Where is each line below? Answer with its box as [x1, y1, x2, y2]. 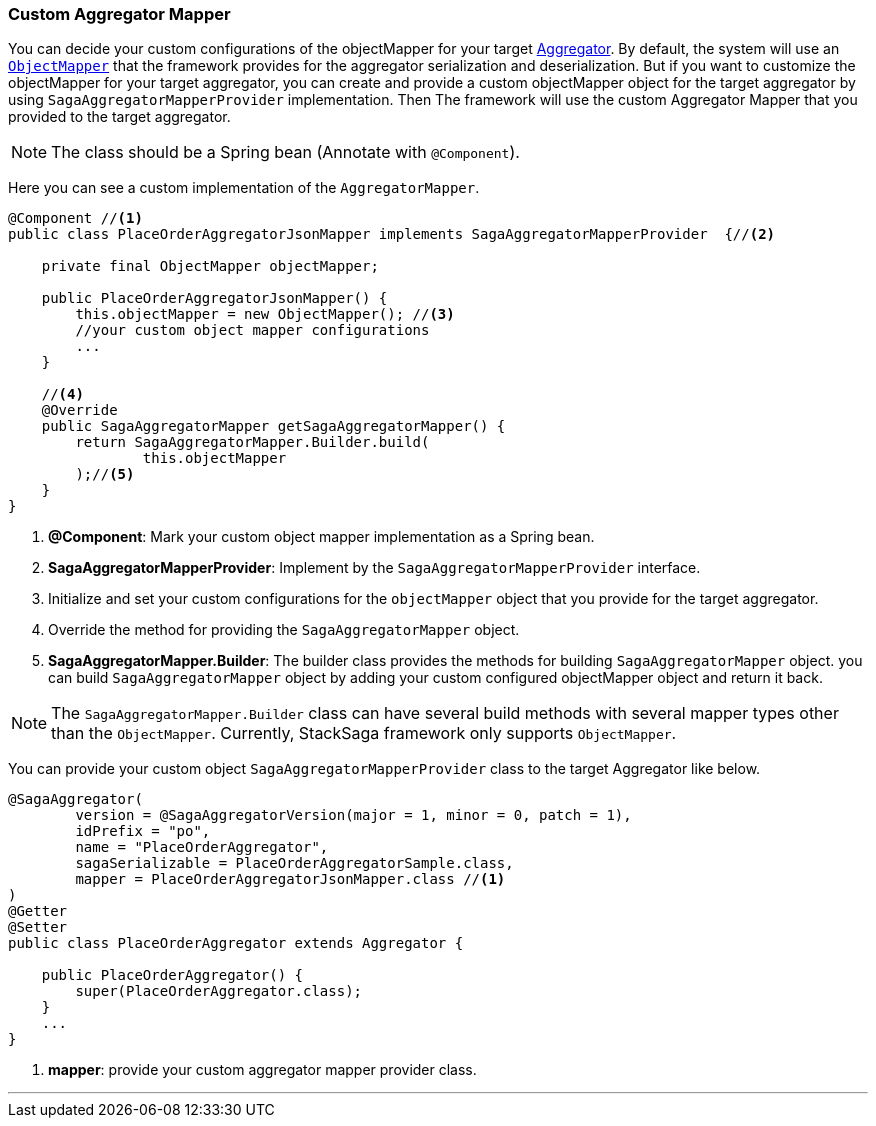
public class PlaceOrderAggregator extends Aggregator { [8, 935, 464, 952]
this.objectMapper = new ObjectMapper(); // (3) [75, 306, 455, 323]
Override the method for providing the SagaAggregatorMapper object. [48, 621, 520, 639]
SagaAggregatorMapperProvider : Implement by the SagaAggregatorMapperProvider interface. [48, 559, 701, 577]
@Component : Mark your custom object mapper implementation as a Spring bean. [48, 528, 595, 546]
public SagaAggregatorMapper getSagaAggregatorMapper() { [41, 418, 506, 435]
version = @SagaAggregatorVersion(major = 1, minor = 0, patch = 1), [75, 807, 632, 824]
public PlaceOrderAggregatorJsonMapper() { [41, 290, 388, 307]
